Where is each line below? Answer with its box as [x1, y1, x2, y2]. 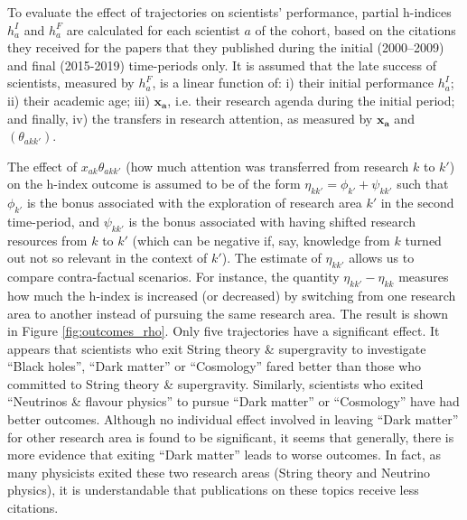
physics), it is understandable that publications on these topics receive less [7, 480, 419, 499]
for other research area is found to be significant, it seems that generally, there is [7, 427, 454, 446]
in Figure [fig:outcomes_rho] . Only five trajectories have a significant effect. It [7, 321, 440, 340]
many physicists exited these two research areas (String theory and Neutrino [7, 462, 431, 481]
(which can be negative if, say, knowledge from [132, 230, 390, 249]
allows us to [349, 248, 415, 267]
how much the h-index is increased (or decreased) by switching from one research [7, 285, 456, 304]
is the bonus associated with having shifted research [128, 211, 416, 230]
